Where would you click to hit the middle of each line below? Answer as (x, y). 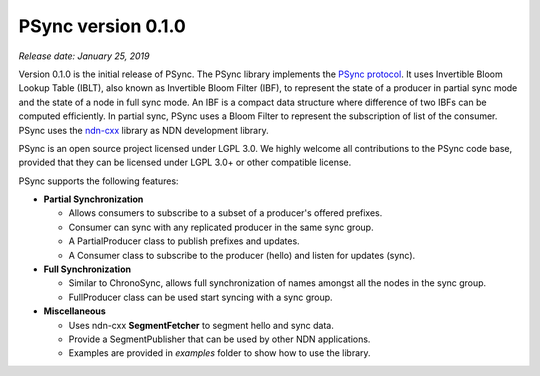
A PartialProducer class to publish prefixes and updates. (184, 241)
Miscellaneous (75, 311)
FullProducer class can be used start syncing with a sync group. (201, 297)
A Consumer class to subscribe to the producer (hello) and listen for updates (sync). (242, 255)
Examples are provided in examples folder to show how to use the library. (219, 353)
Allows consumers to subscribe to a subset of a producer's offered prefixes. (225, 213)
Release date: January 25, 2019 (84, 56)
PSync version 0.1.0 (102, 26)
